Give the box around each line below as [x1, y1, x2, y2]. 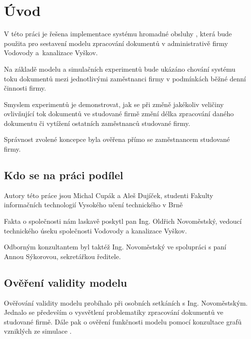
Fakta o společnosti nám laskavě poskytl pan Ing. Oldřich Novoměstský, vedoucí [4, 216, 242, 226]
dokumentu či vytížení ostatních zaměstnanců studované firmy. [4, 118, 190, 128]
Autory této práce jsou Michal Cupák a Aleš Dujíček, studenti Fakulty [4, 190, 213, 200]
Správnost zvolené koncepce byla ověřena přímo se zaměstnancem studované [4, 134, 230, 144]
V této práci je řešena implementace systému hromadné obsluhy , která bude [4, 29, 232, 39]
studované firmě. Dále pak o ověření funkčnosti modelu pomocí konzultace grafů [4, 316, 242, 326]
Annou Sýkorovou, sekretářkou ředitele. [4, 251, 121, 261]
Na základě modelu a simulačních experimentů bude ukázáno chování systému [4, 63, 235, 74]
